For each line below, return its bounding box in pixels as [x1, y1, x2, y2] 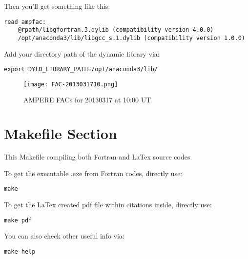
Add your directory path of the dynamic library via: [4, 48, 160, 59]
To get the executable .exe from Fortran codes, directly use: [4, 168, 183, 178]
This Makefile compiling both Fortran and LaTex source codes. [4, 152, 192, 162]
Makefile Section [4, 123, 117, 143]
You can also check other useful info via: [4, 231, 124, 241]
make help [4, 248, 36, 255]
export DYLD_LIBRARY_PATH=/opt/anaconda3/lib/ [4, 66, 158, 73]
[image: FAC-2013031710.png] [23, 80, 118, 88]
